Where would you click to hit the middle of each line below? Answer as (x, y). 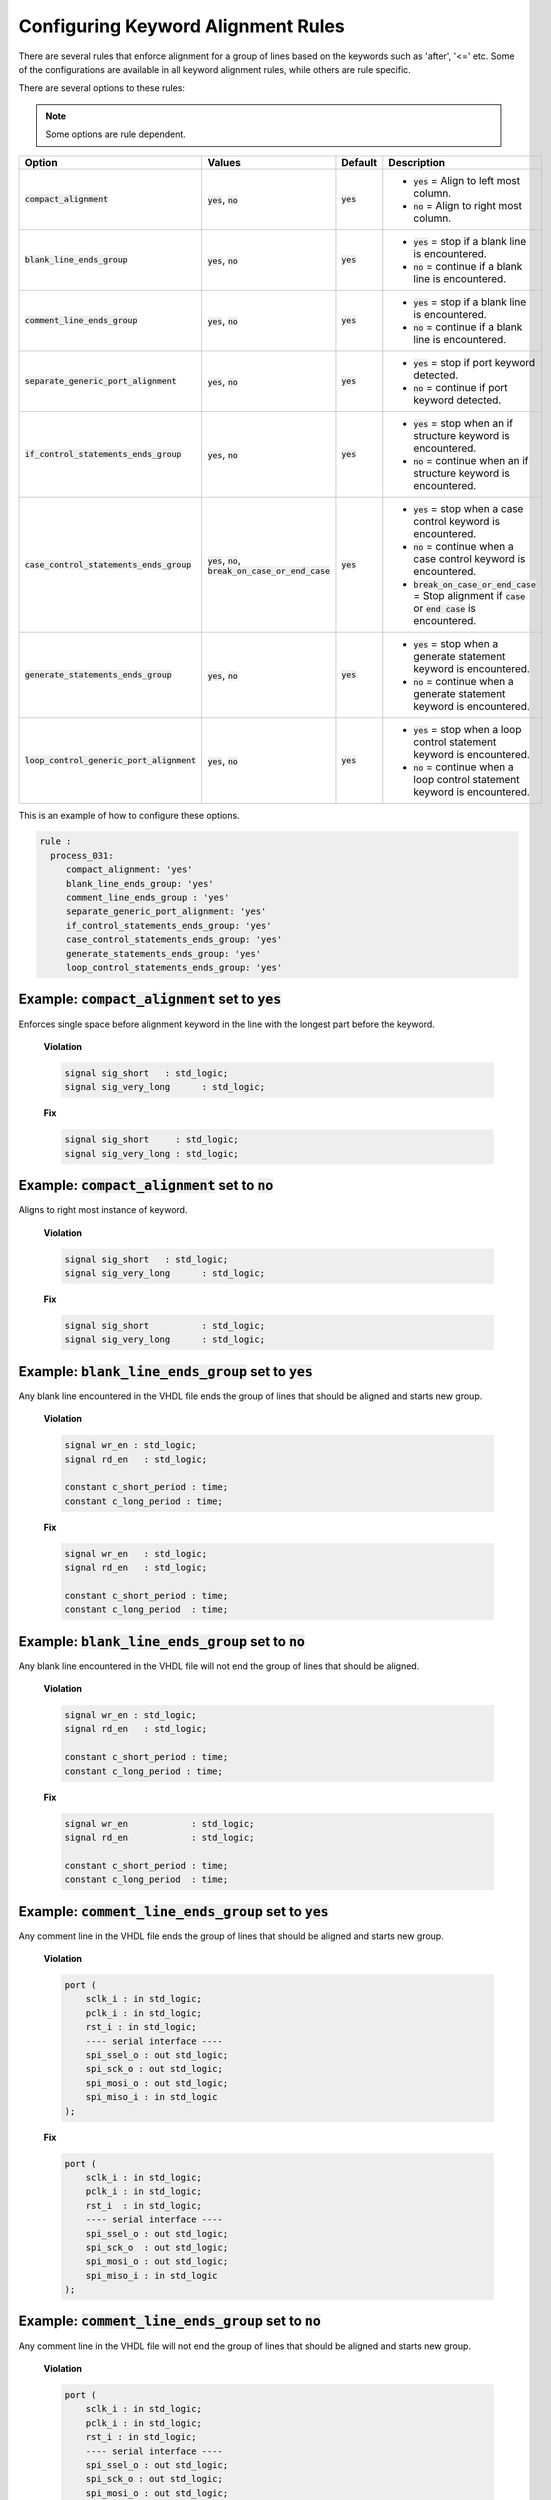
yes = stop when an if (463, 423)
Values (224, 162)
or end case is (445, 608)
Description (417, 162)
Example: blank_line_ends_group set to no (161, 1641)
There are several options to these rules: (101, 88)
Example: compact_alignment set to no (146, 1185)
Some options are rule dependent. (116, 134)
